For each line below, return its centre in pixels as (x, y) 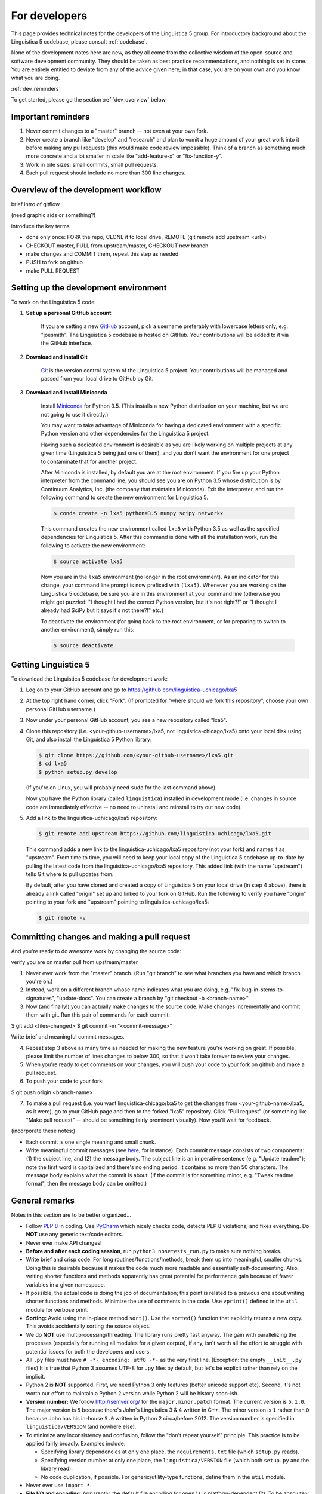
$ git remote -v (62, 918)
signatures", (41, 998)
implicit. (36, 1376)
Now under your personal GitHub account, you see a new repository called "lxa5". (127, 720)
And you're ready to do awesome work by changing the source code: (96, 951)
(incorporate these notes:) (43, 1131)
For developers (49, 16)
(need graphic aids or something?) (53, 215)
